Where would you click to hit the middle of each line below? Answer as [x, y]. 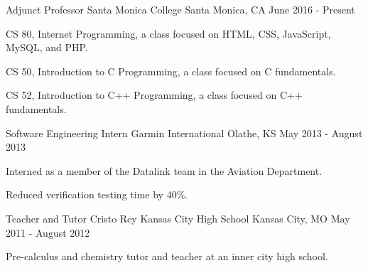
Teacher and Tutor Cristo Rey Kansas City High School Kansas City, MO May [178, 218]
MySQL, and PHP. [47, 47]
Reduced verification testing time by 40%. [97, 194]
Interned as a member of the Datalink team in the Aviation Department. [164, 170]
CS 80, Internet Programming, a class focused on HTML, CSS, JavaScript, [168, 33]
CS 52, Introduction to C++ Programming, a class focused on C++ [154, 95]
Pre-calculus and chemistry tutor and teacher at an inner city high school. [167, 256]
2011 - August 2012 [48, 232]
